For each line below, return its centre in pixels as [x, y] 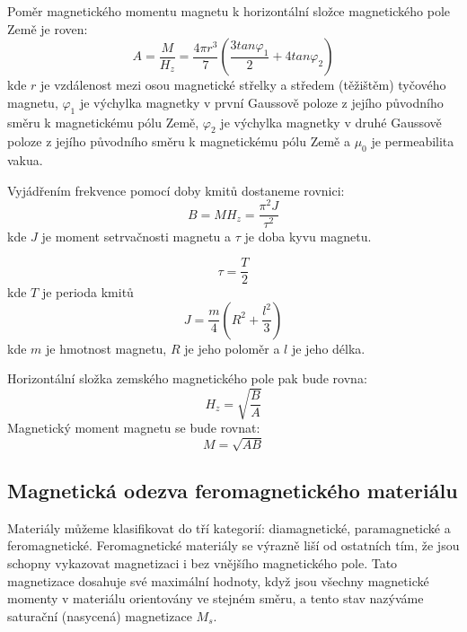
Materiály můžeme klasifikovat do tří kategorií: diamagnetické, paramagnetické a [229, 527]
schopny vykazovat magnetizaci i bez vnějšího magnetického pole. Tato [203, 563]
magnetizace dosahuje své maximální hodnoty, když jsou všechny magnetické [218, 580]
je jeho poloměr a [232, 348]
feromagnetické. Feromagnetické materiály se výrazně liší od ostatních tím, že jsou [233, 545]
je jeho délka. [328, 348]
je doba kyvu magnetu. [308, 236]
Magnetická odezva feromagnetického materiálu [233, 491]
